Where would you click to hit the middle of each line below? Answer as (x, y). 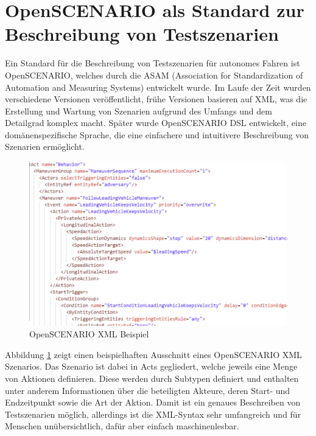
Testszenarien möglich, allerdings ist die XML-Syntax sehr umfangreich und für (153, 414)
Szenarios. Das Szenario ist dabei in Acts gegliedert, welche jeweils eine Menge (151, 366)
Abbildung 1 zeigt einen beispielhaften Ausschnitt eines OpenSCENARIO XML (153, 354)
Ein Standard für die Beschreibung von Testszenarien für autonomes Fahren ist (153, 63)
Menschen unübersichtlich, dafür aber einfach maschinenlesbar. (122, 426)
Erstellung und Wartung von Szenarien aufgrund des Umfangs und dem (139, 111)
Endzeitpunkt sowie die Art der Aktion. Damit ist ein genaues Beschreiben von (153, 402)
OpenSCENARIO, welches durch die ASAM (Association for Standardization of (154, 75)
